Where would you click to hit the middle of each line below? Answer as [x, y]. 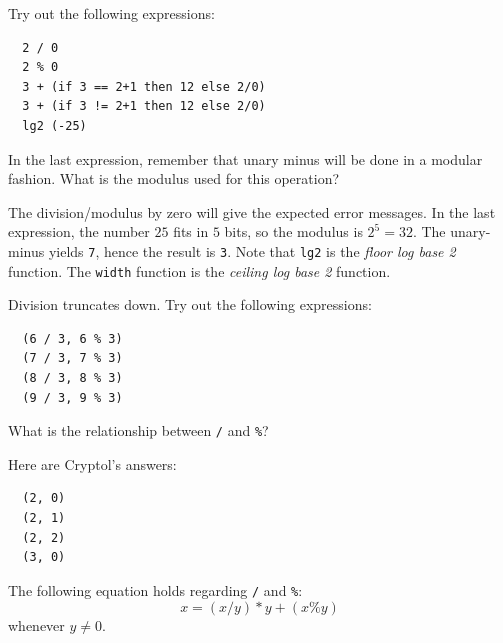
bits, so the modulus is [293, 231]
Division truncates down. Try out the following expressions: [190, 304]
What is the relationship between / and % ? [138, 430]
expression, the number [79, 231]
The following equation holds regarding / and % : [155, 589]
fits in [191, 231]
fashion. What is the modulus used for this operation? [174, 178]
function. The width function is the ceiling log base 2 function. [199, 270]
